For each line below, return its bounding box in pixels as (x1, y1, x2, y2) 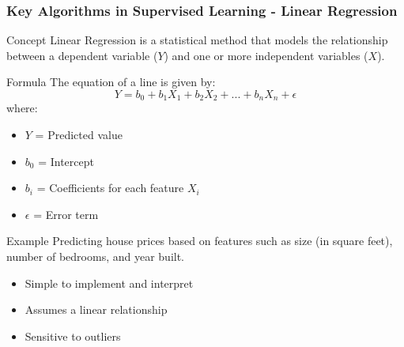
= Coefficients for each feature (36, 179, 184, 196)
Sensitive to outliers (25, 327, 121, 344)
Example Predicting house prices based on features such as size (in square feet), (6, 232, 393, 249)
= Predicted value (35, 126, 123, 143)
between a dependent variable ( (6, 47, 158, 63)
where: (6, 100, 38, 116)
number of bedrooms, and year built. (6, 248, 185, 265)
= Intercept (38, 153, 94, 169)
